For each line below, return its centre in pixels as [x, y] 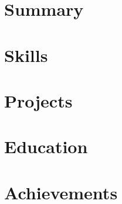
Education [46, 146]
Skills [26, 55]
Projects [38, 100]
